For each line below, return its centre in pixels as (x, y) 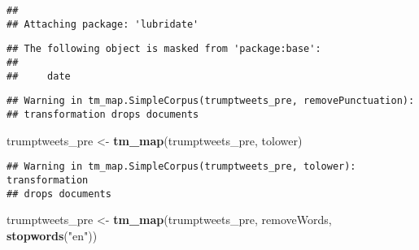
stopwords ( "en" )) (52, 235)
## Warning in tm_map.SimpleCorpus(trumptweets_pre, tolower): (181, 167)
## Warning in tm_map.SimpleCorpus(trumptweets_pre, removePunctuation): (211, 101)
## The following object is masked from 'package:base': (164, 49)
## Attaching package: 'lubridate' (103, 24)
